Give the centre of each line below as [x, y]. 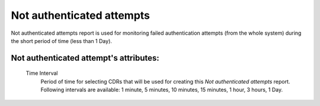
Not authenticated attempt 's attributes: [85, 58]
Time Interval [42, 73]
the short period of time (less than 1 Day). [62, 41]
